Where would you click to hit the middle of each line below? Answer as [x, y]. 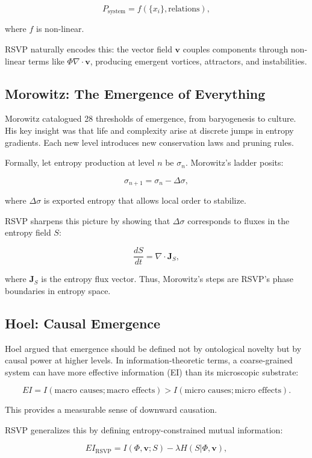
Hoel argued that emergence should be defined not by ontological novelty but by [153, 348]
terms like [46, 61]
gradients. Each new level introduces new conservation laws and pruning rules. [149, 142]
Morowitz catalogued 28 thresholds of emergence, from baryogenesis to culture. [151, 118]
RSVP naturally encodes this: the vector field [89, 49]
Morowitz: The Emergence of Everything [135, 93]
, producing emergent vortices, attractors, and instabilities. [198, 61]
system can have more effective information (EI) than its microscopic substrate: [152, 372]
